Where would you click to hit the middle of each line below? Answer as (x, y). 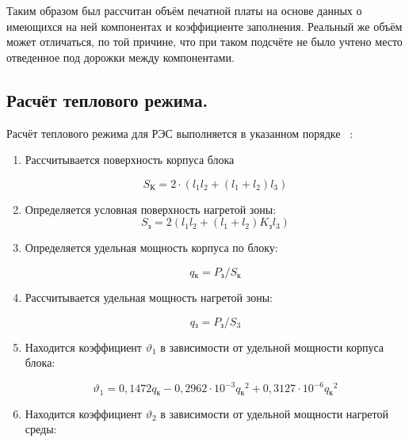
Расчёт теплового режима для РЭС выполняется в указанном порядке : (180, 133)
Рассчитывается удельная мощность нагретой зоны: (149, 297)
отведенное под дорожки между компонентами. (120, 57)
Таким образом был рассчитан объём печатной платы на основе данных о (184, 10)
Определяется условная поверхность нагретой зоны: (151, 209)
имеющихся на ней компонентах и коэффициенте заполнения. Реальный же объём (204, 26)
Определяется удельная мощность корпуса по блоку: (151, 248)
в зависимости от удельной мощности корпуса (272, 347)
